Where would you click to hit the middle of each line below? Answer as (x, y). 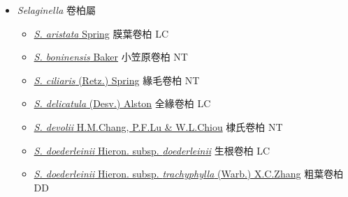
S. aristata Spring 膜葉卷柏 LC (101, 33)
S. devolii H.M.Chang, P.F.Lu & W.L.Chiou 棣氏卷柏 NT (158, 126)
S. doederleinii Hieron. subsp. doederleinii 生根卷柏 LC (152, 150)
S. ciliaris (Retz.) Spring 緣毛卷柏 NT (117, 80)
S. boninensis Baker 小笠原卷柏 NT (111, 57)
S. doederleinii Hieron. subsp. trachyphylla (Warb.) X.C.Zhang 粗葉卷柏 (189, 174)
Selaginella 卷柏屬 (56, 10)
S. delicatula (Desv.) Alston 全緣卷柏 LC (122, 103)
